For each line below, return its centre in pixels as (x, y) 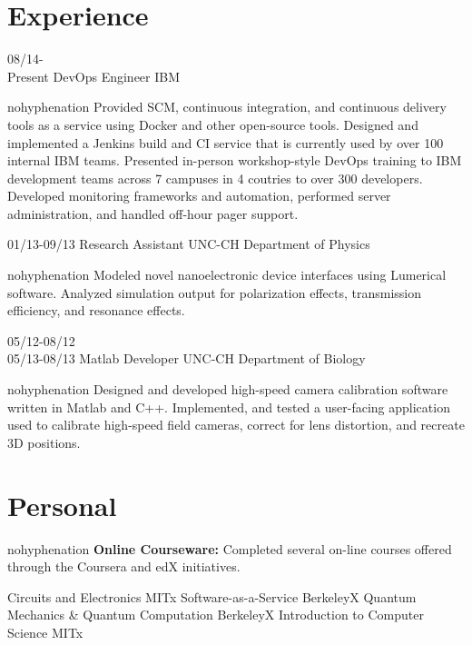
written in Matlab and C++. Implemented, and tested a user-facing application (229, 407)
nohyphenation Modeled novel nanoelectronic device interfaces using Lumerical (227, 275)
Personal (62, 505)
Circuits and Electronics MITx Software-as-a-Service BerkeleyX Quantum (212, 596)
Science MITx (45, 632)
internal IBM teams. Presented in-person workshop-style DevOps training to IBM (235, 160)
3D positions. (44, 442)
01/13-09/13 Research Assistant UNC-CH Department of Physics (189, 244)
